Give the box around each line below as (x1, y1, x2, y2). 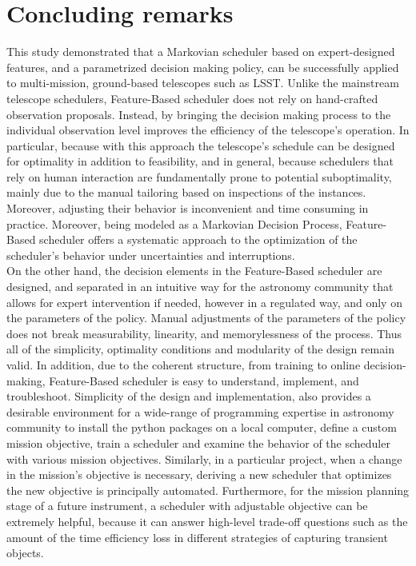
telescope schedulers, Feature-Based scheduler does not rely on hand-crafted (6, 90, 378, 106)
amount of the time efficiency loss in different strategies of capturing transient (6, 528, 388, 545)
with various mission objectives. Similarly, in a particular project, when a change (6, 450, 402, 467)
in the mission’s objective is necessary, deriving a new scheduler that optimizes (6, 466, 392, 483)
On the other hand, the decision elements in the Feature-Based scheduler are (6, 262, 382, 279)
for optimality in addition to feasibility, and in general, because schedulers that (6, 153, 394, 169)
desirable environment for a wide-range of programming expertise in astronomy (6, 403, 394, 420)
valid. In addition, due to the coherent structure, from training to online (6, 357, 361, 373)
